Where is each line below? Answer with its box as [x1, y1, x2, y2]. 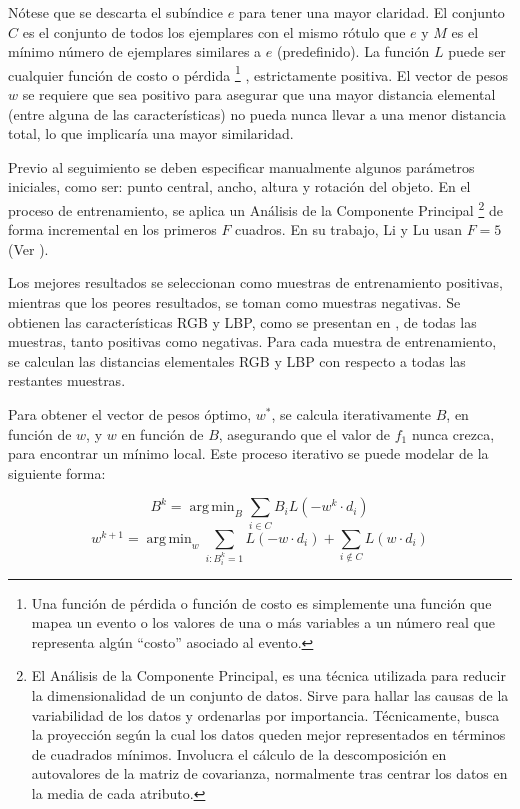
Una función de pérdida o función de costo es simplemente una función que [31, 592, 492, 613]
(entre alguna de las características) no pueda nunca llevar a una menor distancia [8, 103, 506, 124]
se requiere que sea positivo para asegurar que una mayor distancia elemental [22, 84, 496, 105]
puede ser [448, 41, 506, 62]
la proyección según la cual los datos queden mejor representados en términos [31, 724, 506, 745]
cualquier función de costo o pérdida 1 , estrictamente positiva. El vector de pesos [8, 61, 509, 85]
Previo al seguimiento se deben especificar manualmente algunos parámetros [8, 156, 475, 177]
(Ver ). [8, 238, 49, 259]
